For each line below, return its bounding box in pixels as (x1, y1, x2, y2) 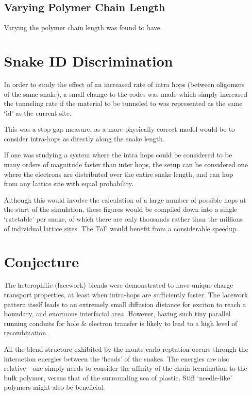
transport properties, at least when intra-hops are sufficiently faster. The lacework (4, 289, 248, 299)
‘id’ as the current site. (4, 107, 72, 118)
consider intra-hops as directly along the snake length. (4, 133, 165, 143)
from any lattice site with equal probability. (4, 178, 134, 189)
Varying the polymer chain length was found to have (4, 22, 160, 33)
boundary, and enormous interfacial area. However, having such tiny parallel (4, 309, 231, 319)
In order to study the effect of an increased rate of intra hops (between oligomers (4, 79, 245, 89)
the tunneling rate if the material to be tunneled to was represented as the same (4, 98, 243, 108)
